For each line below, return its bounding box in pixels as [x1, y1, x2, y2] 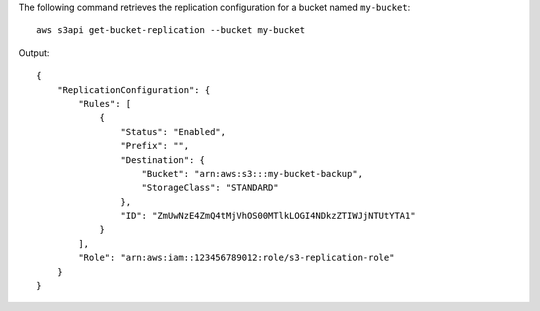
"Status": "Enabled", [120, 126, 227, 137]
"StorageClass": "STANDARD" [141, 182, 279, 194]
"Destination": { [120, 154, 205, 165]
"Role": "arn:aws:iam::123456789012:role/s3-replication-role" [78, 252, 395, 264]
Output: [18, 46, 50, 59]
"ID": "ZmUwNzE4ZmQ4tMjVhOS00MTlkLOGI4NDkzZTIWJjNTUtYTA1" [120, 210, 416, 222]
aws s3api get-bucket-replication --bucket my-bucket [36, 25, 305, 36]
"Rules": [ [78, 98, 132, 109]
